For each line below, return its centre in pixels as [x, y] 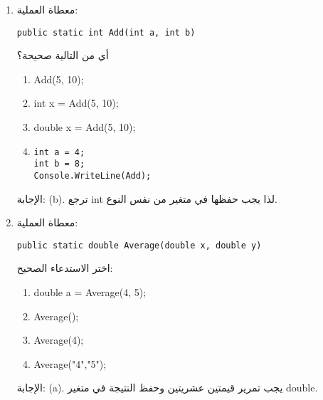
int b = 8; [59, 164]
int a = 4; [59, 152]
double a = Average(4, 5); [90, 292]
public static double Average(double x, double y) [139, 245]
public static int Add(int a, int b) [106, 32]
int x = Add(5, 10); [76, 103]
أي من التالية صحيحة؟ [63, 55]
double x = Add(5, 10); [85, 127]
